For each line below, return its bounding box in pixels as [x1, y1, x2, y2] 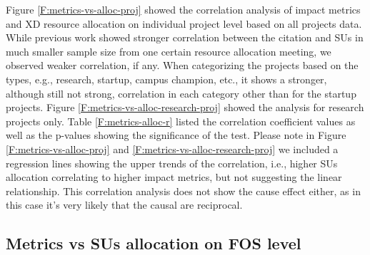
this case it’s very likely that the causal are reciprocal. [6, 197, 243, 212]
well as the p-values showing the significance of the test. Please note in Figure [6, 127, 346, 142]
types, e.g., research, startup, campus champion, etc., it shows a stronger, [6, 71, 327, 86]
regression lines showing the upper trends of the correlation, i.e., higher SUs [6, 155, 338, 170]
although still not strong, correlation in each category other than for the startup [6, 85, 356, 100]
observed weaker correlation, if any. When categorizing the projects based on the [6, 58, 359, 73]
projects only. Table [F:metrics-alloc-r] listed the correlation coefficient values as [6, 113, 356, 128]
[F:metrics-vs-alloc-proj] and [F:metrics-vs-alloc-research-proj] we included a [6, 141, 339, 156]
